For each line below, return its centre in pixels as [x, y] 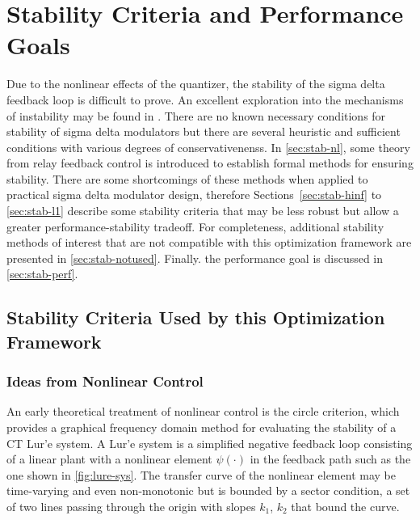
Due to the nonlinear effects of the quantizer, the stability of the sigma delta [196, 84]
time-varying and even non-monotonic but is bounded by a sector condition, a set [208, 490]
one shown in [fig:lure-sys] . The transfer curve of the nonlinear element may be [201, 474]
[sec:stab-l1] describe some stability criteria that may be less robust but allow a [203, 211]
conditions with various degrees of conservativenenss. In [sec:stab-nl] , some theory [208, 147]
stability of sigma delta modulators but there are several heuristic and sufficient [204, 131]
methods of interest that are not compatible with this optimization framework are [209, 242]
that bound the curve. [345, 506]
